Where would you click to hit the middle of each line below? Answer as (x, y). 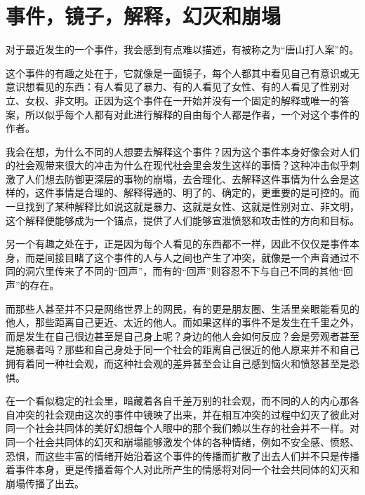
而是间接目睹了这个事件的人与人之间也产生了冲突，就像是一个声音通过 (187, 257)
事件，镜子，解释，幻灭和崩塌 (144, 16)
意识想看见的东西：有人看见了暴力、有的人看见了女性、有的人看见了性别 (173, 87)
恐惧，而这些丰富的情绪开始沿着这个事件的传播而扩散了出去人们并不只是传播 (182, 455)
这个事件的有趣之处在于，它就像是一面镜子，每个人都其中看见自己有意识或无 (182, 73)
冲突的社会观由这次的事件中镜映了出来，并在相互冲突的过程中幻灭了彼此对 (187, 414)
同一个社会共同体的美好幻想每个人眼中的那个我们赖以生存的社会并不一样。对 (182, 428)
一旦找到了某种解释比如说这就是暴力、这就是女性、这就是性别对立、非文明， (182, 206)
